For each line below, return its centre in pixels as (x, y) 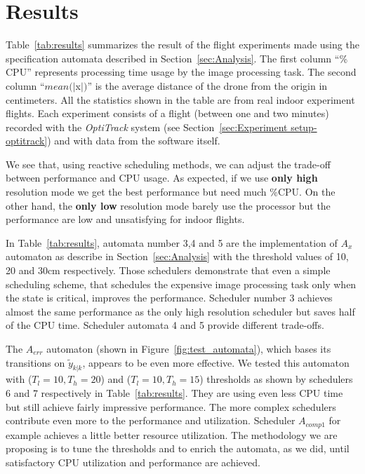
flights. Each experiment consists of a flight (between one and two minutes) (167, 113)
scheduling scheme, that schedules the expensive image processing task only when (181, 284)
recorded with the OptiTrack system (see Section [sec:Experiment (147, 127)
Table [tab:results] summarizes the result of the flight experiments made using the (182, 45)
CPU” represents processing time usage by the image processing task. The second (181, 72)
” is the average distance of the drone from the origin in (207, 85)
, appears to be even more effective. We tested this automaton (216, 362)
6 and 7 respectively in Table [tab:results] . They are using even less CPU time (174, 392)
